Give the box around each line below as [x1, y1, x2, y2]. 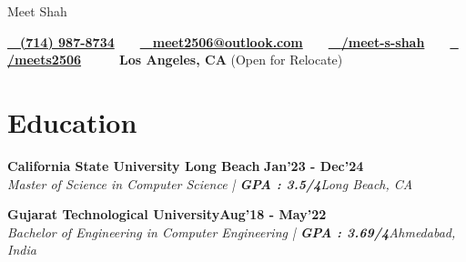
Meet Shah [7, 2, 67, 20]
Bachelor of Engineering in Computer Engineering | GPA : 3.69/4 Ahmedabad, [7, 222, 456, 241]
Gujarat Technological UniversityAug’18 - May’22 [7, 205, 327, 224]
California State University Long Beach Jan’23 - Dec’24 [7, 156, 364, 175]
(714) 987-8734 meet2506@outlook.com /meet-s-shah [20, 32, 425, 51]
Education [7, 103, 137, 140]
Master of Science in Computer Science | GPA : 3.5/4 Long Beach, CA [7, 174, 413, 193]
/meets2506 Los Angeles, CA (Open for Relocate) [7, 50, 343, 69]
